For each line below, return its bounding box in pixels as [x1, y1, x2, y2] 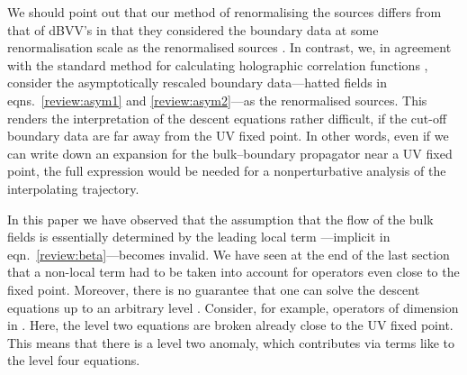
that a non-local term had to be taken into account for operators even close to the [7, 262, 460, 281]
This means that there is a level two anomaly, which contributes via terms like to [7, 333, 455, 352]
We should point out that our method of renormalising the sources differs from [7, 3, 442, 21]
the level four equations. [7, 351, 140, 370]
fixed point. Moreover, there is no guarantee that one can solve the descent [7, 279, 420, 298]
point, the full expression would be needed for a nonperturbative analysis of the [7, 161, 446, 180]
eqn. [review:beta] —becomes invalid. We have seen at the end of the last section [7, 244, 450, 263]
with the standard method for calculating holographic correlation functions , [7, 55, 428, 74]
